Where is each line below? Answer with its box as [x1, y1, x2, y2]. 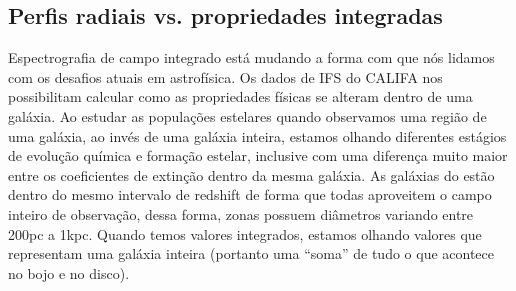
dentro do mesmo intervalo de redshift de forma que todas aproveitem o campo [8, 184, 492, 205]
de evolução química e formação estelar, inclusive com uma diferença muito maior [8, 145, 508, 166]
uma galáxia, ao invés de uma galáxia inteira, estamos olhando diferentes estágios [8, 125, 507, 146]
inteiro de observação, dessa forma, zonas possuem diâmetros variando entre [8, 203, 474, 224]
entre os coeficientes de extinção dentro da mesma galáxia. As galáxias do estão [8, 164, 495, 185]
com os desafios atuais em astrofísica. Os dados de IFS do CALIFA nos [8, 66, 443, 87]
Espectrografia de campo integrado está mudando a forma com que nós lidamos [8, 47, 495, 68]
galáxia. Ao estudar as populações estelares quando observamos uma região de [8, 105, 487, 126]
